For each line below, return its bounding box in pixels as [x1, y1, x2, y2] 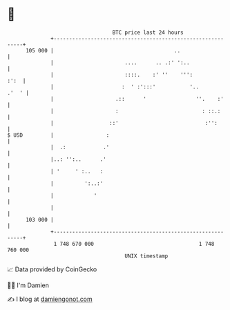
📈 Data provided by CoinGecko [7, 265, 97, 273]
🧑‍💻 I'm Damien [7, 281, 50, 289]
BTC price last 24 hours [112, 29, 184, 36]
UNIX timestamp [124, 252, 169, 260]
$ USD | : [7, 131, 110, 139]
